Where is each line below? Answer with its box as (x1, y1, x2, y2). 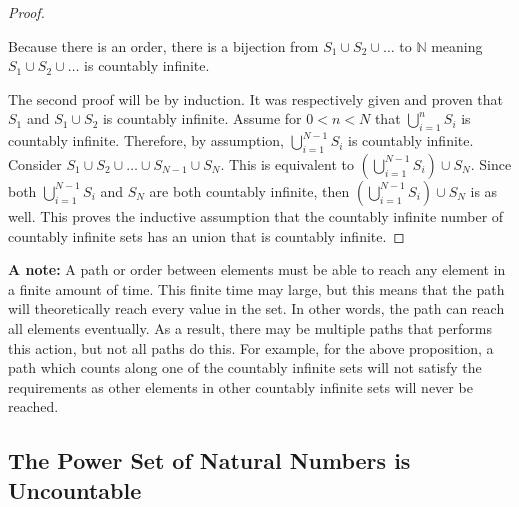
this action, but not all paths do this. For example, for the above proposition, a (8, 337, 494, 358)
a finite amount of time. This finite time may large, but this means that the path (8, 278, 505, 299)
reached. (8, 396, 59, 417)
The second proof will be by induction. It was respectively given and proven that (8, 88, 504, 109)
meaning (431, 35, 483, 56)
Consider (8, 153, 62, 174)
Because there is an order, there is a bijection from (8, 35, 319, 56)
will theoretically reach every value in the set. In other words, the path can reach (8, 298, 505, 319)
